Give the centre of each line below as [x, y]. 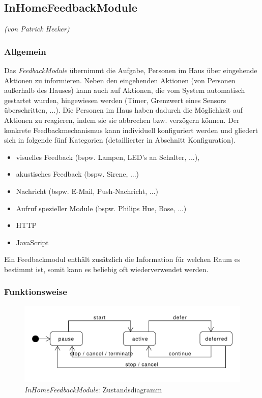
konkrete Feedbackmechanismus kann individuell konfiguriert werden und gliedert [131, 130]
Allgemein [25, 51]
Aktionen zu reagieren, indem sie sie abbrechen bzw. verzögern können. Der [122, 120]
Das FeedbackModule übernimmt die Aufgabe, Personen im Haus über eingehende [131, 70]
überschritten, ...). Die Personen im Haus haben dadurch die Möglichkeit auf [124, 110]
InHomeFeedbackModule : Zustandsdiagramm [93, 390]
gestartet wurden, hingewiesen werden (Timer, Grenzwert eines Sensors [115, 100]
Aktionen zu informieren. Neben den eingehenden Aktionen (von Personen [120, 80]
